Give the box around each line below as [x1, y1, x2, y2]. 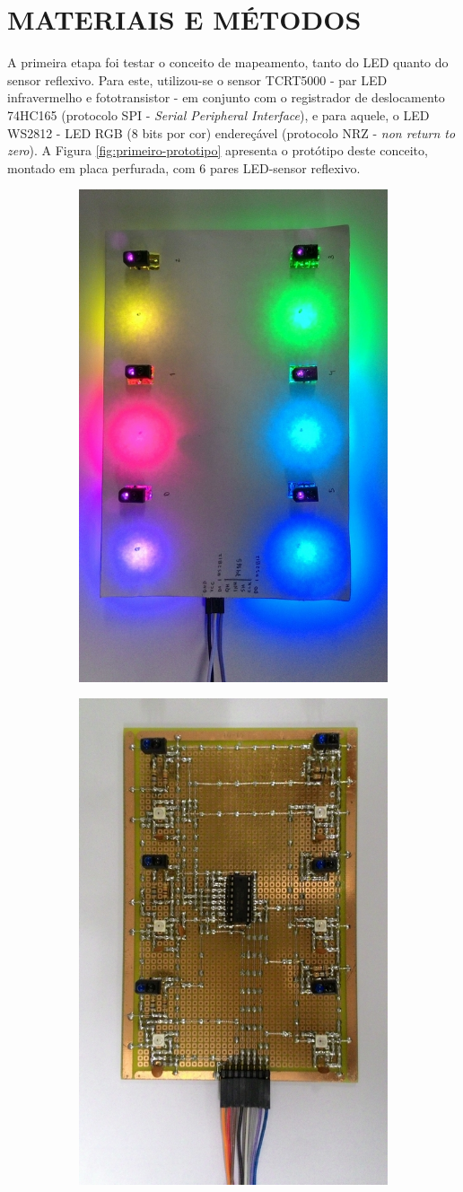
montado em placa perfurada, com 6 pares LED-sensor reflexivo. [7, 158, 361, 177]
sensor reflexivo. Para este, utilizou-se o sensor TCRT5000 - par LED [7, 70, 388, 89]
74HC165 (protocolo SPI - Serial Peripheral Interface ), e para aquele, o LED [7, 105, 430, 124]
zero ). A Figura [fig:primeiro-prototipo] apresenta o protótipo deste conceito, [7, 141, 428, 160]
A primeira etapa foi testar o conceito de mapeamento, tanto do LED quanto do [7, 53, 449, 72]
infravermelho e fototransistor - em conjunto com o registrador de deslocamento [7, 88, 445, 107]
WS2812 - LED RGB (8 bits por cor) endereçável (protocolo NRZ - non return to [7, 123, 456, 142]
